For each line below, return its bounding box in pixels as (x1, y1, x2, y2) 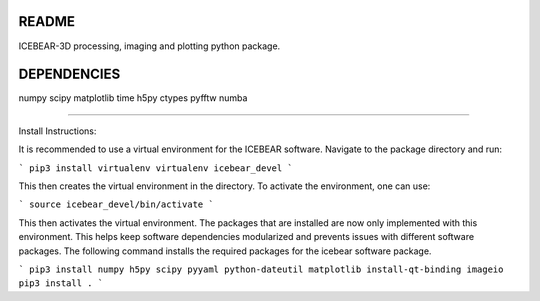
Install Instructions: (18, 125, 97, 137)
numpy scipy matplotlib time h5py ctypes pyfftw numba (18, 92, 248, 104)
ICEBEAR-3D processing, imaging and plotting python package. (18, 40, 281, 52)
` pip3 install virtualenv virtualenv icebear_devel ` (18, 162, 294, 174)
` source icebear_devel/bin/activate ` (18, 199, 214, 210)
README (18, 13, 75, 30)
